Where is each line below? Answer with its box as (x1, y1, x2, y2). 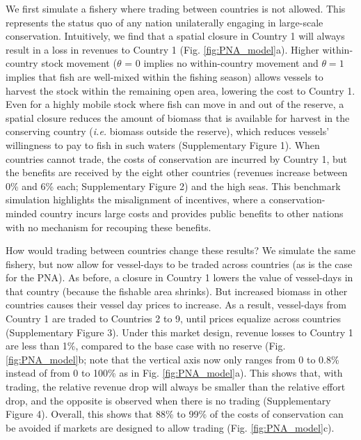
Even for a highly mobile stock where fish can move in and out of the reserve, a (6, 97, 344, 111)
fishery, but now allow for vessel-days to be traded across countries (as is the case (6, 256, 353, 271)
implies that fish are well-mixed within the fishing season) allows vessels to (6, 69, 323, 84)
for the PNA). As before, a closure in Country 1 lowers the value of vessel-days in (6, 270, 353, 285)
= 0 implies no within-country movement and (125, 56, 319, 70)
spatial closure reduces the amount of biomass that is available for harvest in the (6, 110, 350, 125)
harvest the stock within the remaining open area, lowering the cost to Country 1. (6, 83, 355, 97)
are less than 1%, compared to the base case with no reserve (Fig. (6, 338, 286, 353)
